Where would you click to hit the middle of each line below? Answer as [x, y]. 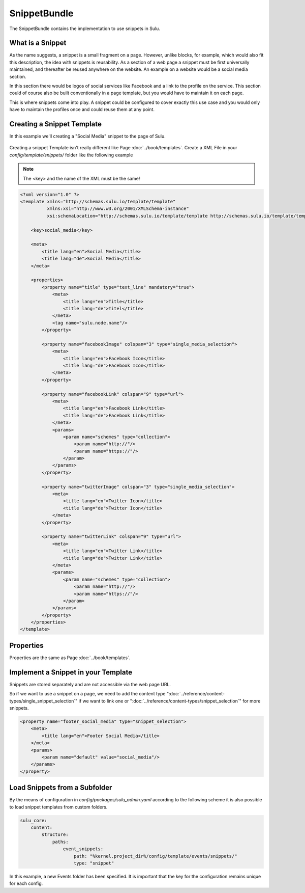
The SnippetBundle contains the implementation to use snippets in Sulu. [85, 29]
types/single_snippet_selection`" [43, 701]
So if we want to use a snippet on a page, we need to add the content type [87, 694]
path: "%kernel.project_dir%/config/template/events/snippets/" [156, 856]
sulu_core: [34, 820]
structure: [55, 835]
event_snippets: [83, 849]
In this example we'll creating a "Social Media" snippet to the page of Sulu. [87, 136]
